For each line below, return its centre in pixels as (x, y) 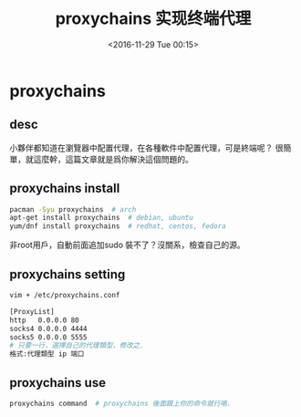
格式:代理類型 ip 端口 (47, 354)
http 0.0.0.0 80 (44, 320)
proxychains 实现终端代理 (153, 19)
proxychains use (58, 383)
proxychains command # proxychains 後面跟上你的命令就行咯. (120, 403)
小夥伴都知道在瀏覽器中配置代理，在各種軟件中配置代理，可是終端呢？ (141, 148)
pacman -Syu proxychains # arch (73, 209)
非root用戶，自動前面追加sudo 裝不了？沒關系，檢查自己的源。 (127, 245)
